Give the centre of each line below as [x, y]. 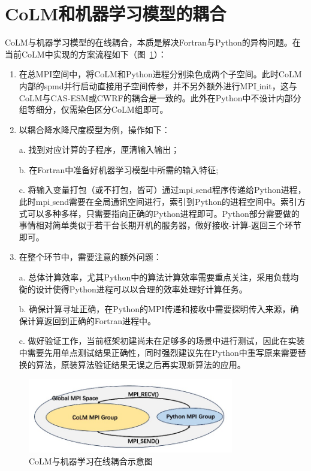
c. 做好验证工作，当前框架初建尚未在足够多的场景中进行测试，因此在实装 [162, 341]
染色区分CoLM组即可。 [123, 109]
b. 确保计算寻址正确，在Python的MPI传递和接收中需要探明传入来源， [155, 309]
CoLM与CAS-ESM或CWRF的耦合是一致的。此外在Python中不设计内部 [156, 97]
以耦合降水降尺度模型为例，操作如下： [94, 129]
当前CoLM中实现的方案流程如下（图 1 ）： [86, 54]
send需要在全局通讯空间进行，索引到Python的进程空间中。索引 [175, 202]
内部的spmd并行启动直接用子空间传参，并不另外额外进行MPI [138, 85]
